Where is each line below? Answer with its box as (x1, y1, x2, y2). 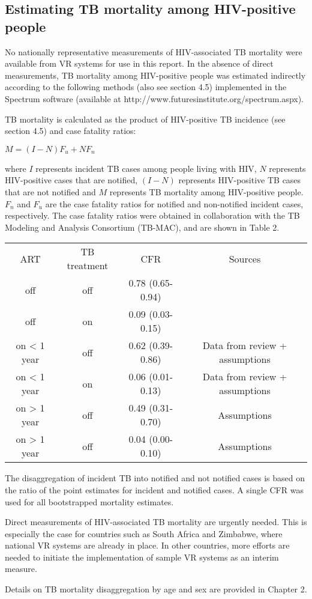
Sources (229, 251, 261, 266)
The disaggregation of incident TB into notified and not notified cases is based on (5, 472, 305, 484)
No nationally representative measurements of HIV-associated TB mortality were (5, 45, 302, 58)
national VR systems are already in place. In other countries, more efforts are (5, 539, 290, 552)
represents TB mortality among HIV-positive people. (109, 185, 304, 198)
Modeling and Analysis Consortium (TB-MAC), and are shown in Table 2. (5, 220, 280, 233)
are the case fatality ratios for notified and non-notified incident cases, (45, 197, 304, 210)
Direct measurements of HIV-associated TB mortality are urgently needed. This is (5, 515, 307, 528)
